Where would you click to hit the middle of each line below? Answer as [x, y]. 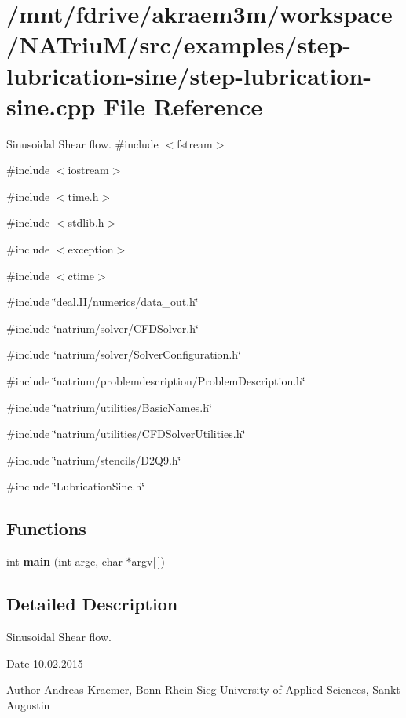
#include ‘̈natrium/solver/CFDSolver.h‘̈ [102, 328]
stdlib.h [86, 222]
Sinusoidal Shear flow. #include [82, 143]
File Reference [183, 106]
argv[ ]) [148, 561]
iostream [88, 170]
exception [91, 249]
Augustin [28, 704]
